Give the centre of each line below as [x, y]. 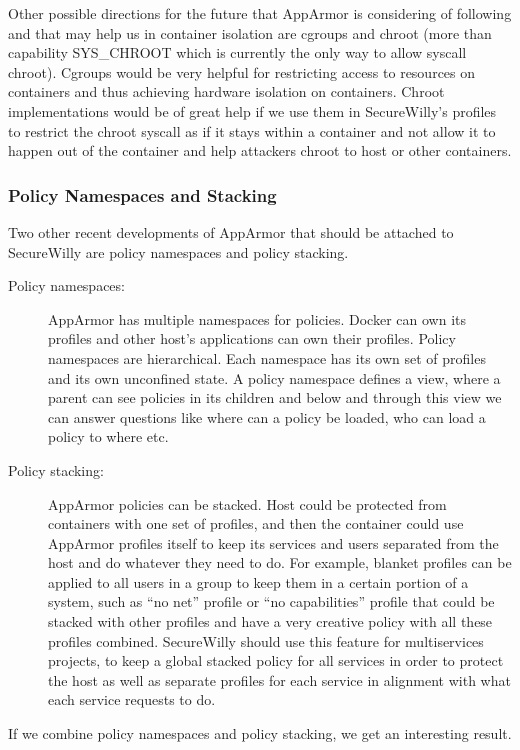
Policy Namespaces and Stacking [142, 194]
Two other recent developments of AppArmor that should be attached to [231, 231]
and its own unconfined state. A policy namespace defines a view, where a [274, 377]
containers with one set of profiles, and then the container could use [256, 523]
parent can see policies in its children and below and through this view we [275, 397]
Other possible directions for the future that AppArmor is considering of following [260, 13]
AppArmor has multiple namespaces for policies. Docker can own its [257, 318]
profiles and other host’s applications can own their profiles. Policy [252, 338]
